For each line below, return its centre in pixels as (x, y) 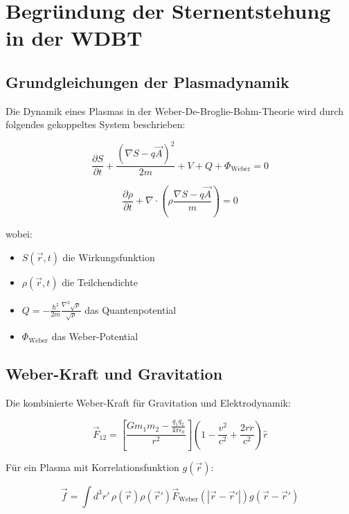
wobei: (19, 233)
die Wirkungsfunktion (109, 257)
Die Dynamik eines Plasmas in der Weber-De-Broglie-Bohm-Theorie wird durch (175, 110)
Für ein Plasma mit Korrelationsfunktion (92, 467)
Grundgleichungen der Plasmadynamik (147, 81)
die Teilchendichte (100, 282)
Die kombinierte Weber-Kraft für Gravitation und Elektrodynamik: (148, 403)
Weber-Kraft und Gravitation (114, 374)
